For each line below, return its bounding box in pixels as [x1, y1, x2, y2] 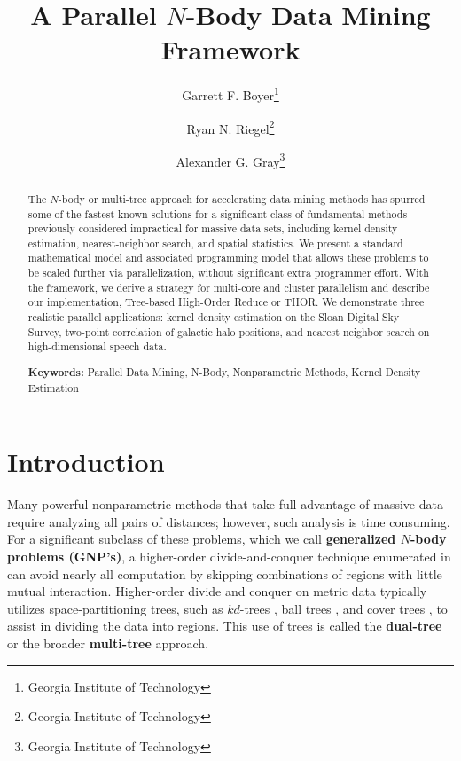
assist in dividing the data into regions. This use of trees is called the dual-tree [7, 616, 442, 635]
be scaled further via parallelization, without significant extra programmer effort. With [27, 265, 429, 280]
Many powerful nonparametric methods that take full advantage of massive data [7, 495, 443, 514]
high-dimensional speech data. [27, 339, 167, 354]
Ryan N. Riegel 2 [186, 116, 275, 137]
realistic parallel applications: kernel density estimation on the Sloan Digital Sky [27, 310, 400, 325]
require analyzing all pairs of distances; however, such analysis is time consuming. [7, 512, 450, 530]
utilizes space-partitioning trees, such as [7, 599, 223, 617]
